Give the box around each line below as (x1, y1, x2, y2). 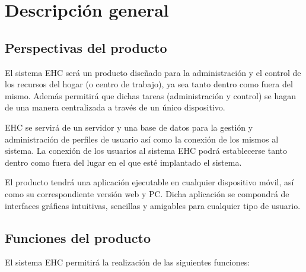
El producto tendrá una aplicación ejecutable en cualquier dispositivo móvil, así (5, 176, 294, 188)
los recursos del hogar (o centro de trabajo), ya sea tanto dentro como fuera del (5, 78, 293, 90)
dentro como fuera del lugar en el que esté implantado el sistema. (5, 156, 242, 168)
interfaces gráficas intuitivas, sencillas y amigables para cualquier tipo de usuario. (5, 199, 301, 211)
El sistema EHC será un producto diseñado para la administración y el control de (5, 66, 301, 78)
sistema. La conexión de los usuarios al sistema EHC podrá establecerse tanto (5, 144, 287, 157)
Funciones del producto (5, 228, 151, 246)
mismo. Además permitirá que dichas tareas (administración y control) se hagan (5, 89, 297, 102)
